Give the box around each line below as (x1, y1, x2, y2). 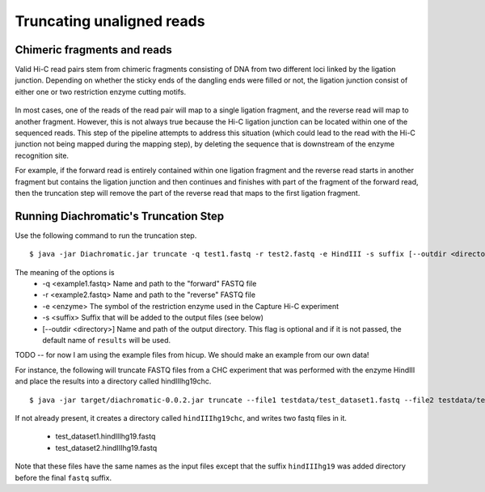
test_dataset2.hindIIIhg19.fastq (55, 443, 158, 452)
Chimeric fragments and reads (15, 43, 173, 57)
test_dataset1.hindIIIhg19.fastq (55, 431, 156, 441)
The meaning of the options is (15, 267, 115, 277)
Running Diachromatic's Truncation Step (15, 209, 225, 223)
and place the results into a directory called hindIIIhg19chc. (15, 376, 212, 386)
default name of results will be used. (42, 336, 171, 345)
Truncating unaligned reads (15, 12, 205, 30)
